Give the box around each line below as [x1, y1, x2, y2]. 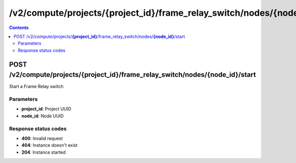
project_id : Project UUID [21, 106, 72, 112]
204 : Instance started [21, 149, 66, 155]
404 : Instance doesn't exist [21, 142, 78, 148]
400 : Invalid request [21, 135, 63, 141]
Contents [9, 25, 29, 31]
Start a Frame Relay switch [9, 84, 64, 90]
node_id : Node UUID [21, 113, 64, 119]
